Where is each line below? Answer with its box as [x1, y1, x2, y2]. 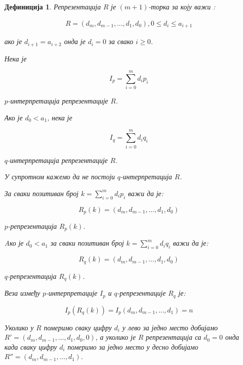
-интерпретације [46, 288, 97, 298]
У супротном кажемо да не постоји [4, 171, 115, 182]
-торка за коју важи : [148, 1, 215, 11]
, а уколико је [95, 332, 136, 342]
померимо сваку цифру [43, 322, 112, 332]
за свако [109, 36, 133, 47]
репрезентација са [146, 332, 202, 342]
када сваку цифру [4, 341, 57, 352]
